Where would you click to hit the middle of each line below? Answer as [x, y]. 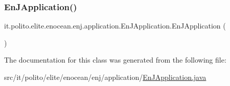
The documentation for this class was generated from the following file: [115, 60]
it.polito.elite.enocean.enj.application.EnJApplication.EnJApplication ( [115, 26]
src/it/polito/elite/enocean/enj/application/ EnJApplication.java [105, 77]
